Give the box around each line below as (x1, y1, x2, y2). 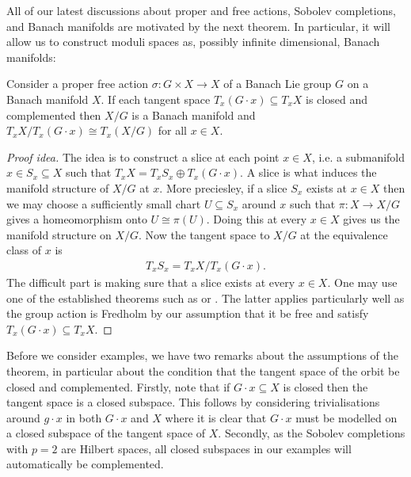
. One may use (327, 273, 398, 290)
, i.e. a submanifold (311, 148, 405, 165)
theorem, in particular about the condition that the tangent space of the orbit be (6, 362, 400, 379)
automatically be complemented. (6, 456, 164, 472)
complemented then (6, 106, 101, 123)
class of (6, 242, 42, 258)
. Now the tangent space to (139, 226, 270, 242)
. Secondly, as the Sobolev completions (218, 425, 405, 441)
